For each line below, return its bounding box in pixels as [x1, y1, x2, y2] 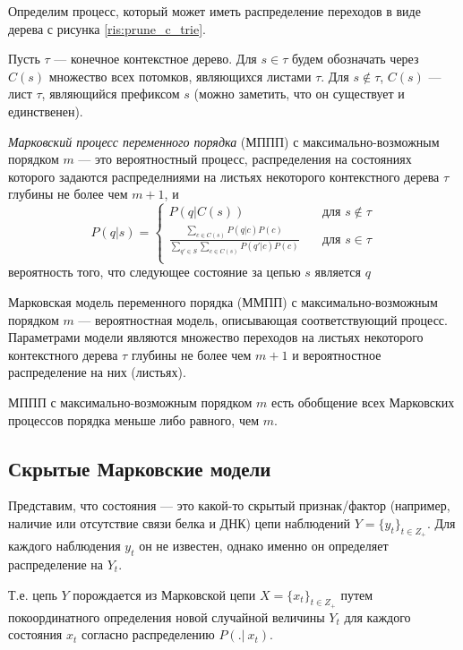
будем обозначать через [291, 49, 419, 68]
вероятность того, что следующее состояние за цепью [8, 262, 301, 281]
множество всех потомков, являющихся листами [48, 66, 312, 85]
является [314, 262, 361, 281]
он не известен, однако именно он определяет [139, 536, 389, 555]
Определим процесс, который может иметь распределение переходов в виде [8, 2, 421, 20]
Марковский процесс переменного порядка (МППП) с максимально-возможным [8, 132, 440, 150]
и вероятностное [292, 345, 382, 363]
